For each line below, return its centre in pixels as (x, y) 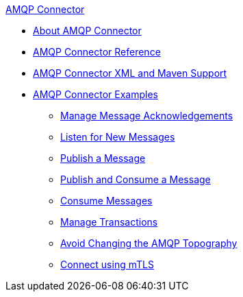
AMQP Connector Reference (97, 52)
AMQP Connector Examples (95, 94)
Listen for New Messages (118, 137)
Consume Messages (106, 201)
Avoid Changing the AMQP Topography (149, 243)
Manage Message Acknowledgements (147, 116)
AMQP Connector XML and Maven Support (130, 73)
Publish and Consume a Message (136, 179)
